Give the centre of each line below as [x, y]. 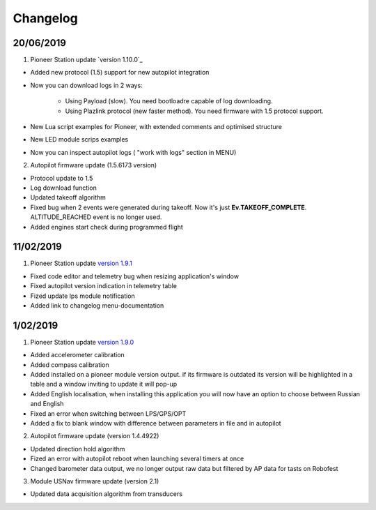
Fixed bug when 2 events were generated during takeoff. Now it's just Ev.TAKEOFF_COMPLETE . [169, 207]
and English [47, 404]
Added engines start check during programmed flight [107, 227]
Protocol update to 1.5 [62, 178]
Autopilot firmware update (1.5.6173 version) [94, 165]
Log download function [63, 188]
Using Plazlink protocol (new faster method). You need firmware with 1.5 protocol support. [194, 111]
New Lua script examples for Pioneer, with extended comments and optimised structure [156, 127]
